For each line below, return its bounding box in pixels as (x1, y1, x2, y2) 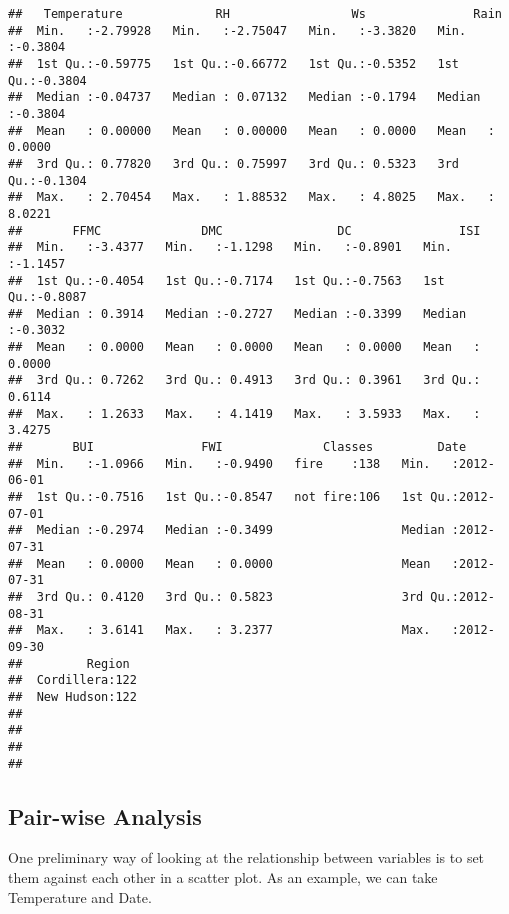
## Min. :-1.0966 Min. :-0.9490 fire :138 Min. (8, 456, 431, 471)
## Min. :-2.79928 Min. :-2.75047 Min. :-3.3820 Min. (8, 23, 467, 38)
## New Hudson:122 (8, 689, 137, 704)
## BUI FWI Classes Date (8, 440, 467, 455)
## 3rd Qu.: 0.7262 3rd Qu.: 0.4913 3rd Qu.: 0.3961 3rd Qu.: (8, 373, 481, 388)
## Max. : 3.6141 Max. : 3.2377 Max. (8, 623, 431, 638)
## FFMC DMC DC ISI (8, 223, 481, 238)
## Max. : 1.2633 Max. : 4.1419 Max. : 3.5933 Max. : (8, 406, 481, 421)
